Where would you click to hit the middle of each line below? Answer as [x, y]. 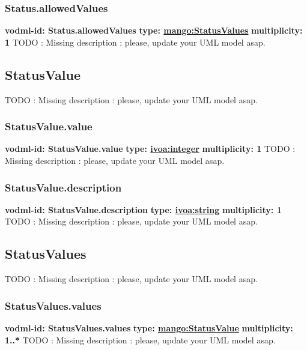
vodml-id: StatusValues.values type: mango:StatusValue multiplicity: [149, 328]
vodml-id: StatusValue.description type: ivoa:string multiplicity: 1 [143, 209]
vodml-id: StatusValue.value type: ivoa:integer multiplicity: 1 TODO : [150, 149]
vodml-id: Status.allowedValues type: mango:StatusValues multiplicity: [154, 30]
